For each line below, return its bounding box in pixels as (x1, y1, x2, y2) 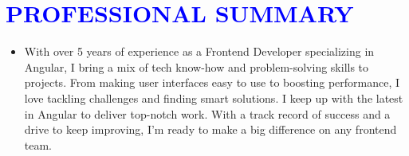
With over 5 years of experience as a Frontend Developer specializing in (24, 43, 375, 60)
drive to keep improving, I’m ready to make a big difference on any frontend (24, 121, 397, 138)
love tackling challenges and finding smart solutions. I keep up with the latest (24, 89, 403, 106)
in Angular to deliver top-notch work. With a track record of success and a (24, 105, 391, 122)
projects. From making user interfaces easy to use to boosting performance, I (24, 74, 400, 91)
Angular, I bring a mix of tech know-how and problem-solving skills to (24, 58, 369, 75)
